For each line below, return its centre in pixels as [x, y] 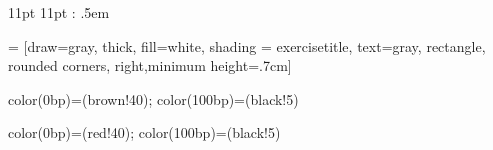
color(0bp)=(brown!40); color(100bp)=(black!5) [153, 98]
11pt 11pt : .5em [59, 12]
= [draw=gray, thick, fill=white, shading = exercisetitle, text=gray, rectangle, [247, 45]
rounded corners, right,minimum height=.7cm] [150, 65]
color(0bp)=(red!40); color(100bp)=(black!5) [144, 132]
